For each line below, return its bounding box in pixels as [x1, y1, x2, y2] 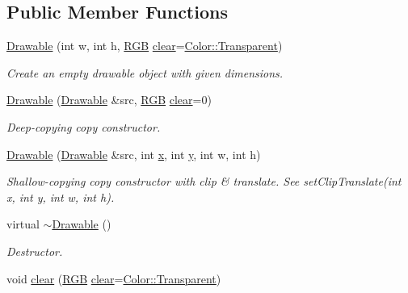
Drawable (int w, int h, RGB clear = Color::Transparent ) [6, 37, 283, 54]
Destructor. [6, 242, 63, 259]
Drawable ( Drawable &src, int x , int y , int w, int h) [6, 145, 261, 162]
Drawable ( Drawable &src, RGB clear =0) [6, 91, 212, 108]
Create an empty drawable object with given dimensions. [6, 64, 284, 81]
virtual [6, 216, 40, 232]
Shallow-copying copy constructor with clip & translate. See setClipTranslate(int [6, 173, 402, 190]
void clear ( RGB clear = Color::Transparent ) [6, 270, 221, 287]
